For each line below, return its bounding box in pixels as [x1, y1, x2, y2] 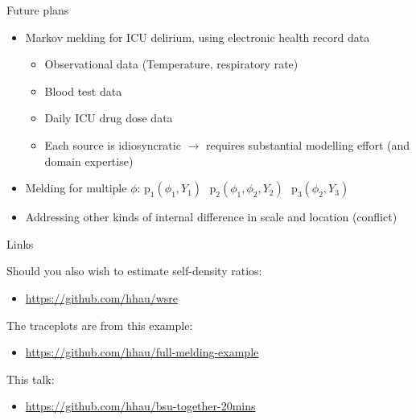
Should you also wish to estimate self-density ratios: [6, 262, 262, 279]
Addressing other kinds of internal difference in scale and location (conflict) [25, 208, 397, 225]
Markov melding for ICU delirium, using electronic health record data [25, 28, 370, 45]
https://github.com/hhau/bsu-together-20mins [25, 397, 256, 414]
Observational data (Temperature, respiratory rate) [44, 56, 299, 72]
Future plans [6, 2, 69, 18]
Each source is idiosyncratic [44, 136, 181, 153]
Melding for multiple [25, 179, 127, 196]
